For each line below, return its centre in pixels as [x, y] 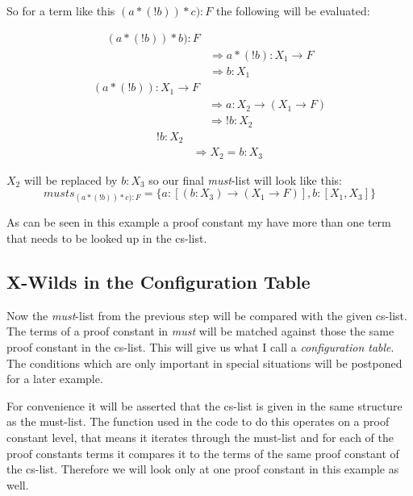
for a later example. [55, 379]
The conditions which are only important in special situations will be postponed [204, 363]
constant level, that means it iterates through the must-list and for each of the [200, 437]
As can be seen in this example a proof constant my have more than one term [199, 222]
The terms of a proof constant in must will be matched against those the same [200, 331]
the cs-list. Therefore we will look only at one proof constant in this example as [203, 469]
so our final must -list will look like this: [245, 179]
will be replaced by [71, 179]
